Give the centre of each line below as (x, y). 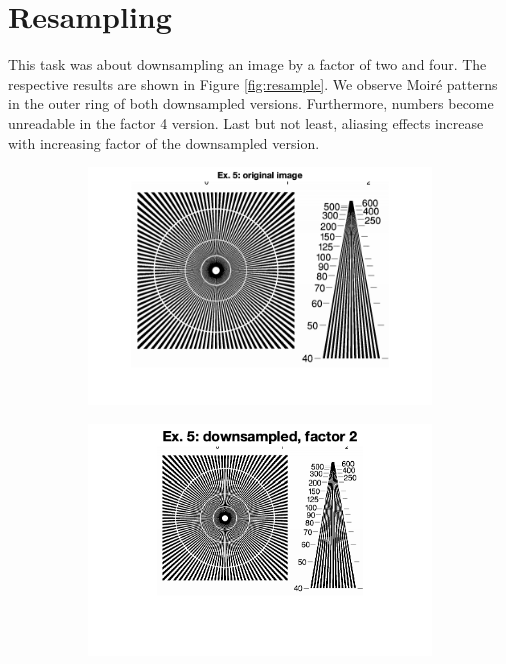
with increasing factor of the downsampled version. (164, 142)
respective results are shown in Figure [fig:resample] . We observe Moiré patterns (253, 83)
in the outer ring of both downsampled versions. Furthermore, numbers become (251, 103)
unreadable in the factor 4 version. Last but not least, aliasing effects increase (246, 122)
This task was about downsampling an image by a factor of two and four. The (247, 64)
